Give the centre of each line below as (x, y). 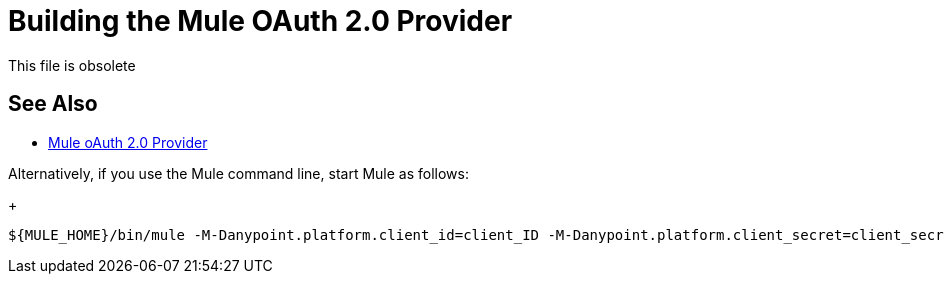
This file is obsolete (72, 65)
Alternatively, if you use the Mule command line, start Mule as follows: (238, 173)
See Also (53, 104)
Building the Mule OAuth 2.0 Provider (260, 21)
